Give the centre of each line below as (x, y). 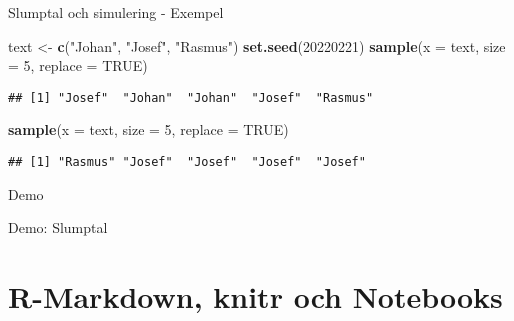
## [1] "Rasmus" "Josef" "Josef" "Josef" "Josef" (187, 162)
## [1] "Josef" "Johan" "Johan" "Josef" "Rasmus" (191, 97)
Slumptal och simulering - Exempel (116, 12)
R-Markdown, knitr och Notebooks (255, 296)
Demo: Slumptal (58, 227)
